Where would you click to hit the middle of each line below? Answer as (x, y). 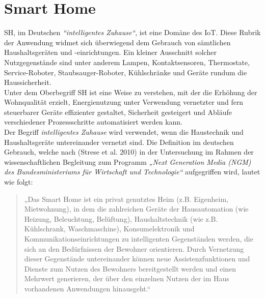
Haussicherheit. (28, 82)
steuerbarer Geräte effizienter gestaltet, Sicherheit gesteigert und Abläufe (118, 112)
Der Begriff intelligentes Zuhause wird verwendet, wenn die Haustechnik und (124, 132)
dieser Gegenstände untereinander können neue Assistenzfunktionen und (137, 259)
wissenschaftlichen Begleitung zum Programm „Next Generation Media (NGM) (128, 161)
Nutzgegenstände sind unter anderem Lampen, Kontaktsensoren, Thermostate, (127, 62)
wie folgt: (19, 182)
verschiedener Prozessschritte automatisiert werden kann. (94, 122)
